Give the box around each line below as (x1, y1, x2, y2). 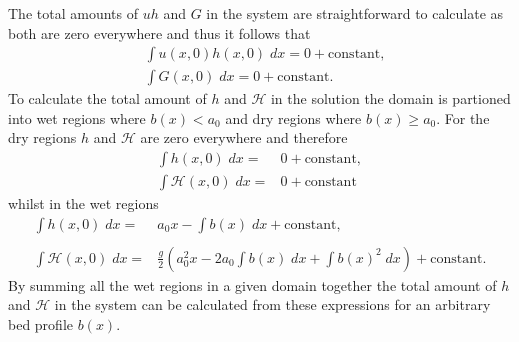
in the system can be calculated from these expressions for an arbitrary (54, 294, 491, 315)
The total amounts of (8, 3, 138, 23)
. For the (436, 107, 490, 128)
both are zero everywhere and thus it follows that (8, 22, 311, 43)
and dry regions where (225, 107, 362, 128)
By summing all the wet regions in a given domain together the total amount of (8, 274, 497, 295)
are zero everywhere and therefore (140, 127, 348, 148)
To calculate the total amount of (8, 88, 207, 109)
